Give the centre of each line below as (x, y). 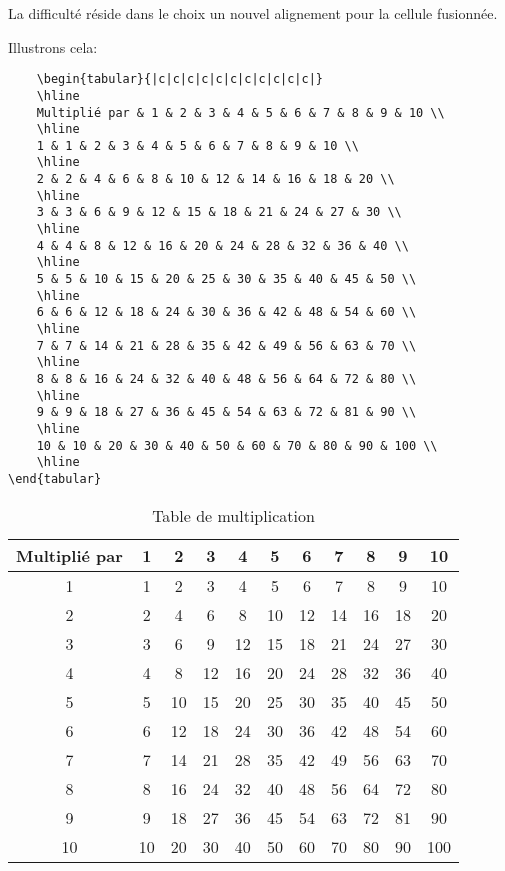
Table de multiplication (233, 515)
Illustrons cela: (53, 46)
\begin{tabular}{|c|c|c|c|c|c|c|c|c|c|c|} (179, 79)
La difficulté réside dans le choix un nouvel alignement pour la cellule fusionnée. (253, 13)
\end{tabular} (55, 478)
